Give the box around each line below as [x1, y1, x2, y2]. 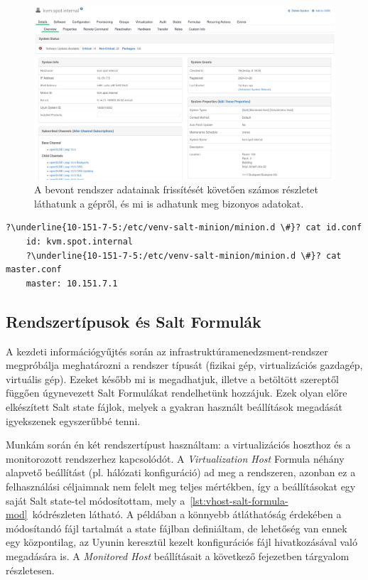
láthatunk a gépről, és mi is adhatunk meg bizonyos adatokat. [34, 195, 304, 210]
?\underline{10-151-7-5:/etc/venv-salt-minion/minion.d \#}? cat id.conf [6, 222, 362, 233]
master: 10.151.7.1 [26, 278, 118, 289]
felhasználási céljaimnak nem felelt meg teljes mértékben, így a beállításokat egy [6, 479, 356, 493]
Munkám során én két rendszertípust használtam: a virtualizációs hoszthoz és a [6, 437, 351, 452]
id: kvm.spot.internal [26, 237, 133, 247]
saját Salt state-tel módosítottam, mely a [6, 493, 185, 507]
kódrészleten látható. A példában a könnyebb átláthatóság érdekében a [32, 507, 342, 522]
